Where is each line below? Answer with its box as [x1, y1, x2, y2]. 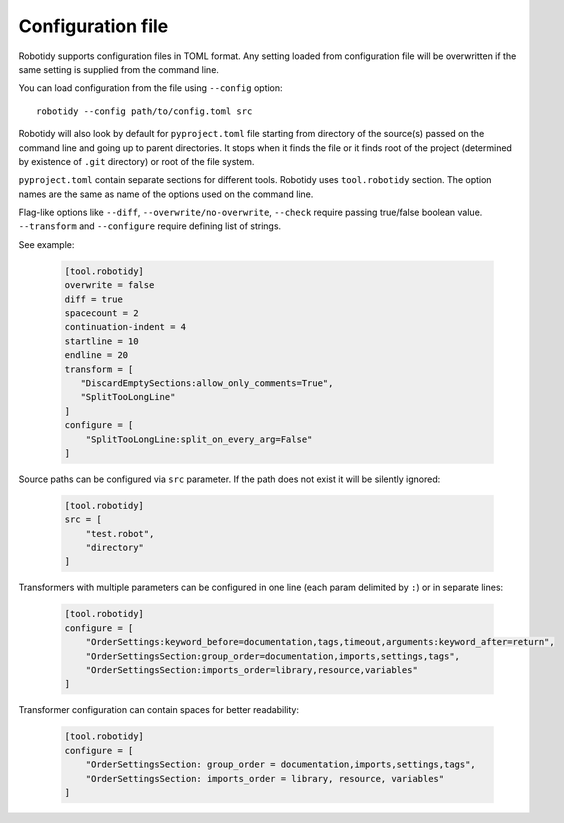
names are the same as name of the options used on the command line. [18, 188, 314, 200]
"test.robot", [85, 528, 155, 539]
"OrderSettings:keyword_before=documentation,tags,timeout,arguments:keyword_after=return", [85, 636, 555, 648]
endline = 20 [64, 350, 129, 361]
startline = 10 [64, 335, 139, 347]
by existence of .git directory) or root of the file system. [18, 155, 255, 167]
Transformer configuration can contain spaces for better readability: [18, 704, 300, 716]
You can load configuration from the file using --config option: [18, 82, 284, 94]
